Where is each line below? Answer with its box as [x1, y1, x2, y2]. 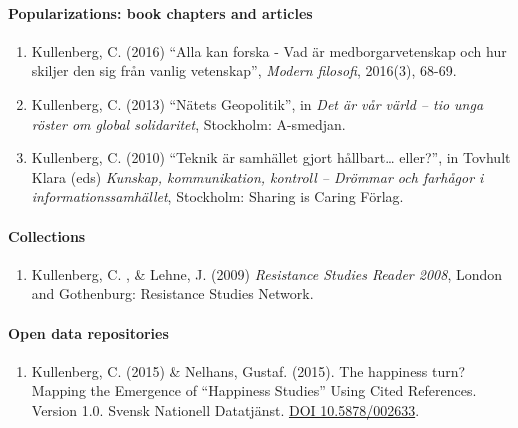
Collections [8, 225, 86, 246]
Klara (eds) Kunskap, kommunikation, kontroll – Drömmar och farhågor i [31, 166, 484, 187]
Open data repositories [8, 322, 169, 343]
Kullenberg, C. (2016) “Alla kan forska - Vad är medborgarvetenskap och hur [31, 40, 507, 61]
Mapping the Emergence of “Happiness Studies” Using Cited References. [31, 380, 477, 401]
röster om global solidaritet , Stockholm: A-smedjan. [31, 113, 346, 134]
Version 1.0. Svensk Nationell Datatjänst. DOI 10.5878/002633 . [31, 399, 420, 420]
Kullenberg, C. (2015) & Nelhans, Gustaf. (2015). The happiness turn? [31, 360, 466, 381]
